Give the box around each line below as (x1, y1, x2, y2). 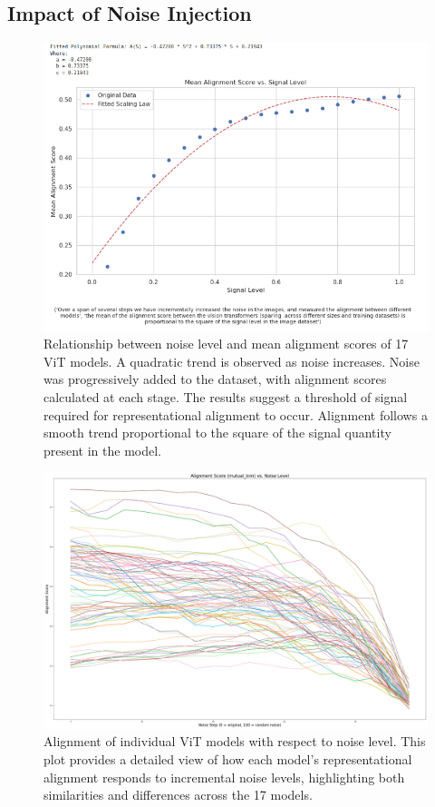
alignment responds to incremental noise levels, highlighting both (43, 767, 405, 786)
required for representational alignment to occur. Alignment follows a (43, 405, 428, 424)
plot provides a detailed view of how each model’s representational (43, 749, 412, 768)
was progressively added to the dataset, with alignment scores (43, 369, 387, 389)
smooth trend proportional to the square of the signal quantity (43, 423, 391, 442)
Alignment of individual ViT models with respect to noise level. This (43, 732, 426, 751)
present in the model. (43, 440, 162, 459)
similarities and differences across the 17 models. (43, 785, 313, 804)
